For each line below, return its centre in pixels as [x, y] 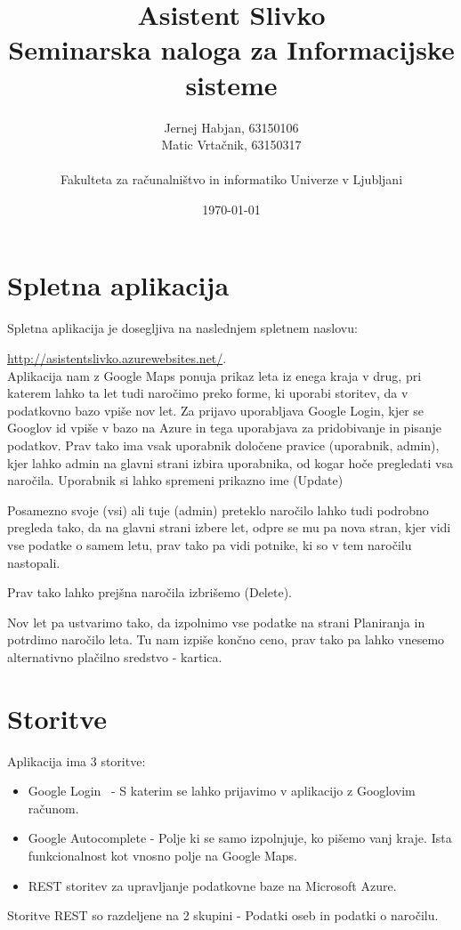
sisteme [231, 84]
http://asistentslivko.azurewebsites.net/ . [117, 358]
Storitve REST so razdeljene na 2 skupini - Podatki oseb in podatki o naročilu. [223, 915]
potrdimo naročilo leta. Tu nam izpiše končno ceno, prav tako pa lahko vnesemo [226, 639]
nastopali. [34, 562]
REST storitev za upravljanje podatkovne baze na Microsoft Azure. [212, 885]
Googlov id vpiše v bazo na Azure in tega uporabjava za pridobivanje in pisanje [225, 428]
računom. [53, 808]
